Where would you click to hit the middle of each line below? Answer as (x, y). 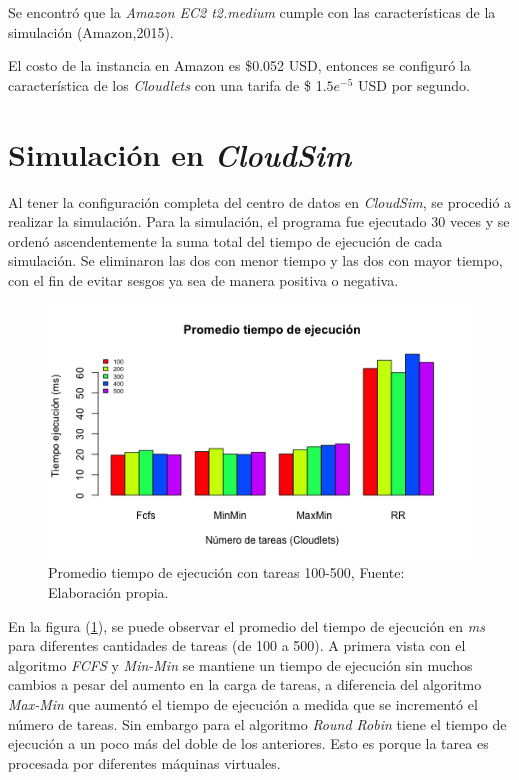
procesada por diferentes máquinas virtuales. (144, 762)
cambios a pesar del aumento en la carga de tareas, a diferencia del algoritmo (245, 684)
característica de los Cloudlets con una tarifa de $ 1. (167, 84)
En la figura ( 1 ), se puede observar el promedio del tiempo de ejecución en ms (246, 625)
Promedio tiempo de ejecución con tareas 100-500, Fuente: (226, 572)
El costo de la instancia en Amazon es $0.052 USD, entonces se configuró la (239, 65)
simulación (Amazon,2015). (91, 31)
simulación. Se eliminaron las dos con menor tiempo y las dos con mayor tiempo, (255, 260)
